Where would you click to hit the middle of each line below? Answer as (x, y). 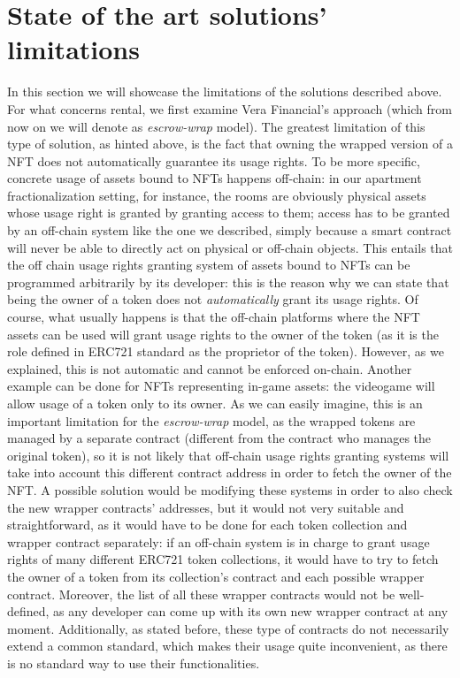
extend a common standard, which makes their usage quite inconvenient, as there (227, 646)
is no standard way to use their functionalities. (134, 663)
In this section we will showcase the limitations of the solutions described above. (225, 91)
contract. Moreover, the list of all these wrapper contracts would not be (201, 594)
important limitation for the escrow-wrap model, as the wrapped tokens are (211, 420)
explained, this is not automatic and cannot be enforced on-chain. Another (210, 368)
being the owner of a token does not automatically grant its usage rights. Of (213, 299)
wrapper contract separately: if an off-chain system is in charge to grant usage (218, 541)
